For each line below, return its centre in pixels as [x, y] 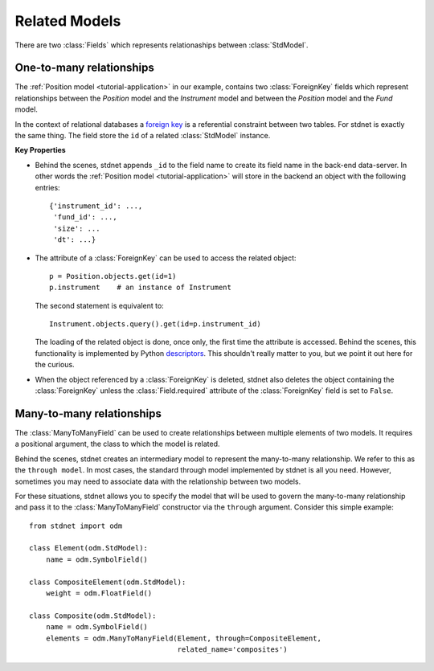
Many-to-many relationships [88, 413]
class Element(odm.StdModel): [89, 548]
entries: [47, 187]
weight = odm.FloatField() [99, 593]
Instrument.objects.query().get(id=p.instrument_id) [155, 324]
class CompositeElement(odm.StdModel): [108, 582]
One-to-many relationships [84, 68]
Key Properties [40, 150]
